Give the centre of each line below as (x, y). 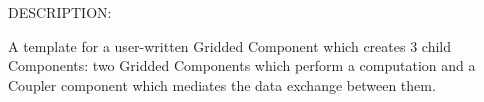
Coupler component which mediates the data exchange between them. (222, 84)
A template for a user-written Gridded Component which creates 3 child (229, 45)
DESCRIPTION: (60, 12)
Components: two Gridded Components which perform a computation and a (242, 65)
